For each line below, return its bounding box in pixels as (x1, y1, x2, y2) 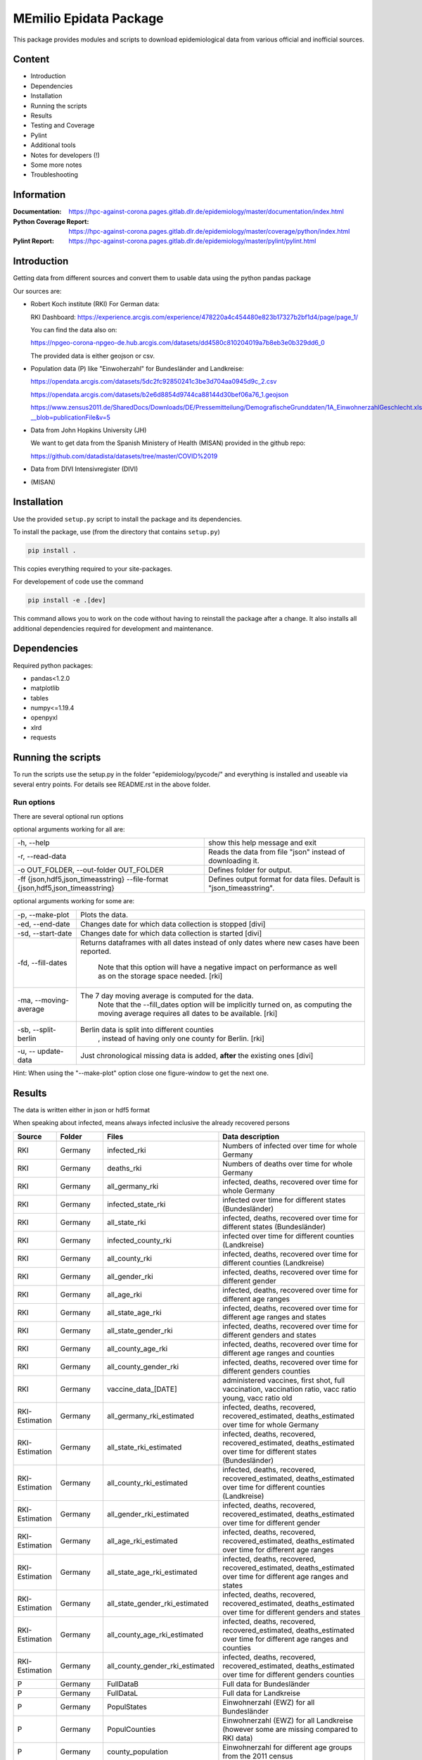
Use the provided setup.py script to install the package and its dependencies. (13, 515, 243, 523)
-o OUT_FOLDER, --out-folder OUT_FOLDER (17, 865, 165, 875)
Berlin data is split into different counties (80, 1024, 215, 1034)
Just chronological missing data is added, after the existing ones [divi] (80, 1050, 314, 1060)
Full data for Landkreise (222, 1688, 300, 1698)
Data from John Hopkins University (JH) (30, 426, 147, 434)
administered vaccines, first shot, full (222, 1375, 345, 1385)
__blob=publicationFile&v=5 (30, 413, 110, 422)
